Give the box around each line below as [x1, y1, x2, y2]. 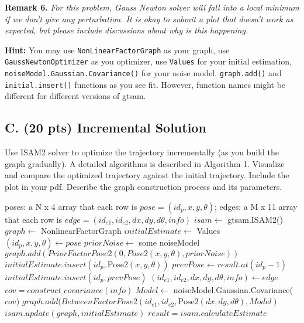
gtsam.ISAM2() [227, 213, 283, 225]
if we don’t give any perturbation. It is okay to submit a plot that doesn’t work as [5, 12, 293, 25]
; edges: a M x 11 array [215, 200, 298, 212]
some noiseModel [139, 236, 200, 248]
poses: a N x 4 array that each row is [5, 200, 137, 212]
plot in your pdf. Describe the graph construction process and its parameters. [5, 180, 282, 192]
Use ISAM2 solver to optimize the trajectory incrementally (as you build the [5, 146, 279, 158]
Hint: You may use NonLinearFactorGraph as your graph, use [5, 43, 230, 56]
